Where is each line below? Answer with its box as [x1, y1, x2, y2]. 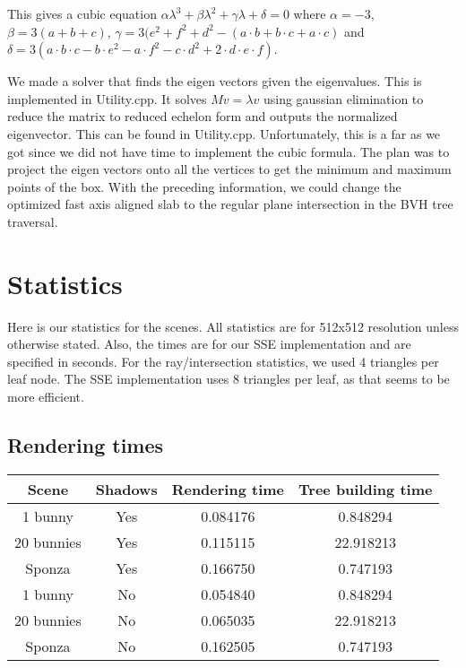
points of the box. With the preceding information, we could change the [7, 177, 401, 195]
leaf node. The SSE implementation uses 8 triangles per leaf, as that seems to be [7, 369, 450, 388]
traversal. [7, 212, 58, 230]
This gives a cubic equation [7, 4, 157, 22]
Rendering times [7, 431, 164, 459]
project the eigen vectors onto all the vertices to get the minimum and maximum [7, 160, 452, 178]
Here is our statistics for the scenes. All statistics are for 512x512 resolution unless [7, 317, 459, 335]
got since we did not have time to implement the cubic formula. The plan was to [7, 142, 450, 160]
